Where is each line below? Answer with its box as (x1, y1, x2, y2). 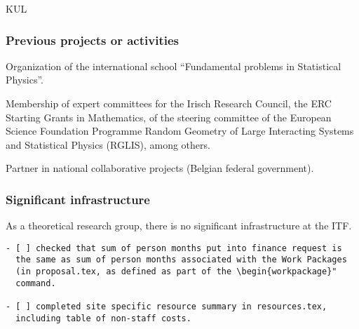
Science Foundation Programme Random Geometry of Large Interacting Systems (6, 123, 354, 138)
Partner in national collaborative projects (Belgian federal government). (6, 161, 314, 175)
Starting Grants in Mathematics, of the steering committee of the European (6, 109, 332, 124)
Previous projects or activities (6, 31, 179, 48)
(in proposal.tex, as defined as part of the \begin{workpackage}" (15, 267, 337, 277)
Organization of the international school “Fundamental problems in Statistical (6, 58, 341, 73)
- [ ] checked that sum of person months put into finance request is (6, 243, 342, 253)
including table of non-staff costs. (15, 313, 191, 323)
